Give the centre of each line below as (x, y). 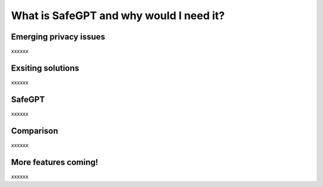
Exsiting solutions (45, 68)
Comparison (35, 131)
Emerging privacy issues (58, 37)
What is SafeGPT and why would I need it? (118, 16)
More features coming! (55, 162)
